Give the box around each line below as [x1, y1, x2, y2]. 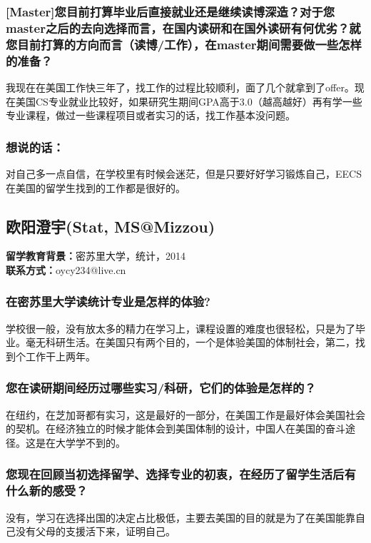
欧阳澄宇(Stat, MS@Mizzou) [6, 215, 215, 237]
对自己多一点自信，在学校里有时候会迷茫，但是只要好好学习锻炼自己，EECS [6, 166, 362, 181]
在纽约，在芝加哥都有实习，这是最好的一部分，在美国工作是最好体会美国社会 [6, 407, 365, 422]
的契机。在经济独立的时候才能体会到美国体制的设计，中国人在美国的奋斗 [6, 421, 345, 436]
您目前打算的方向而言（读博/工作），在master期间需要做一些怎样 [6, 35, 362, 53]
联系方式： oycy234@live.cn [6, 262, 126, 277]
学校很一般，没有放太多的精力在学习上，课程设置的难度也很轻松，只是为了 [6, 320, 355, 335]
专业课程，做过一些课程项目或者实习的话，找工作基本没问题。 [6, 108, 295, 123]
